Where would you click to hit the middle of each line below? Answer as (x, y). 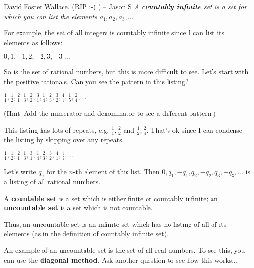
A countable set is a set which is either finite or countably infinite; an (111, 198)
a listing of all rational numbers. (52, 182)
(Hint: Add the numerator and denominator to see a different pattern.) (110, 113)
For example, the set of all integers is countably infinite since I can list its (114, 33)
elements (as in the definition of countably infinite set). (86, 234)
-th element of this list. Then (116, 171)
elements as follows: (33, 42)
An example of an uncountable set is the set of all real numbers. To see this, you (125, 250)
